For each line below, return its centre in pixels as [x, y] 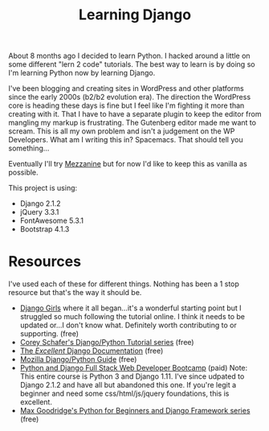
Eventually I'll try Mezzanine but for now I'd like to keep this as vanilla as [128, 164]
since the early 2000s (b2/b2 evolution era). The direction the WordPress [130, 97]
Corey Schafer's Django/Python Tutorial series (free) [107, 343]
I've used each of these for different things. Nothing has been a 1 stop [124, 284]
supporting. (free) [49, 334]
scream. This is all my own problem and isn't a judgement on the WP [122, 131]
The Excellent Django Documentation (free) [92, 351]
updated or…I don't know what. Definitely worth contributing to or [128, 325]
